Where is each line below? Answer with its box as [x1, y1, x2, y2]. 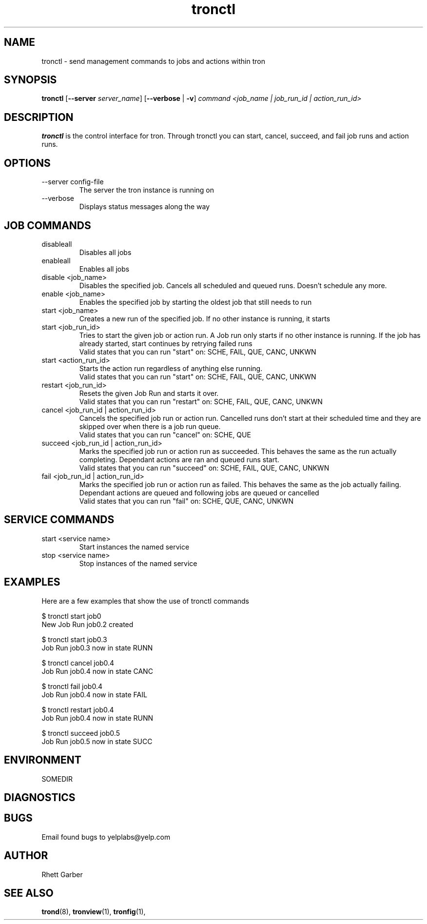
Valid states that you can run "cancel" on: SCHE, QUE [79, 430, 251, 439]
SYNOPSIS [4, 74, 57, 86]
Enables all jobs [79, 264, 130, 273]
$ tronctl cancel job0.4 [41, 658, 115, 667]
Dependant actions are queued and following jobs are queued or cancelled [79, 488, 319, 497]
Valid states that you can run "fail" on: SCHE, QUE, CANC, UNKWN [79, 496, 293, 505]
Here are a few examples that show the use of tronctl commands [41, 596, 249, 605]
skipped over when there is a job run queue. [79, 422, 221, 431]
